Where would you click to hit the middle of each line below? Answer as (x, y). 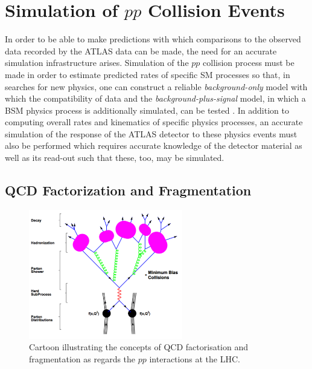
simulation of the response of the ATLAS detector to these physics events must (151, 133)
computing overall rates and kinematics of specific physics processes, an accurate (154, 122)
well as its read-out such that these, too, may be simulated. (115, 158)
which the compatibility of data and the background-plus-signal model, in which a (155, 98)
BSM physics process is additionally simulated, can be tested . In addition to (147, 110)
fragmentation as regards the (82, 358)
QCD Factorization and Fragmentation (128, 190)
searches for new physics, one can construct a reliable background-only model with (156, 86)
